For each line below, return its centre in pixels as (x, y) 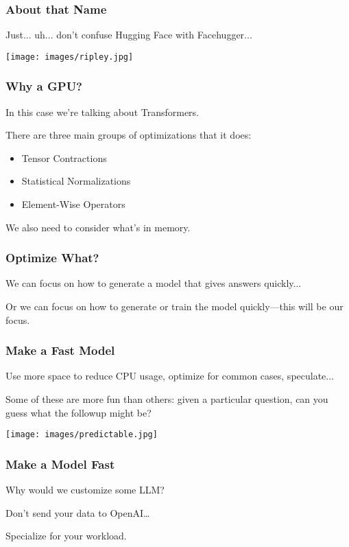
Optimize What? (52, 258)
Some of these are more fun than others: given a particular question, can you (167, 399)
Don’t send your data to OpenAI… (78, 512)
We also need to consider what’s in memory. (98, 227)
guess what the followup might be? (79, 412)
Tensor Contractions (64, 158)
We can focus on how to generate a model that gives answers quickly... (154, 283)
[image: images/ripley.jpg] (70, 57)
